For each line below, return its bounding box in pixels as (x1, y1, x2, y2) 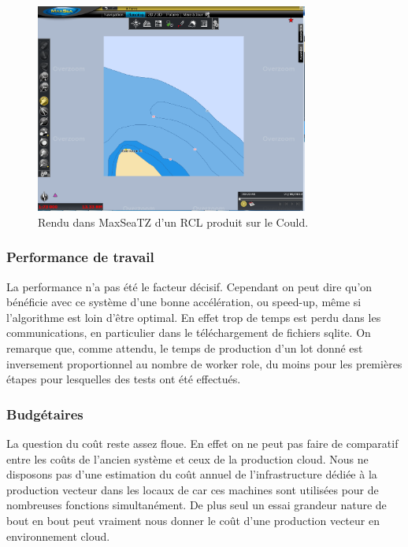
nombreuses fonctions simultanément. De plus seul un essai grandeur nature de (6, 497, 387, 513)
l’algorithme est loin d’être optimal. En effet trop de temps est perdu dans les (6, 309, 381, 325)
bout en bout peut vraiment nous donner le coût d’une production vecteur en (6, 512, 380, 529)
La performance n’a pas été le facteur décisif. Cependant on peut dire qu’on (6, 278, 373, 294)
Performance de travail (6, 247, 154, 267)
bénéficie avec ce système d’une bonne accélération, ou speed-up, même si (6, 294, 362, 310)
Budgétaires (6, 404, 83, 423)
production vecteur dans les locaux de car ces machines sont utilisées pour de (6, 481, 379, 497)
